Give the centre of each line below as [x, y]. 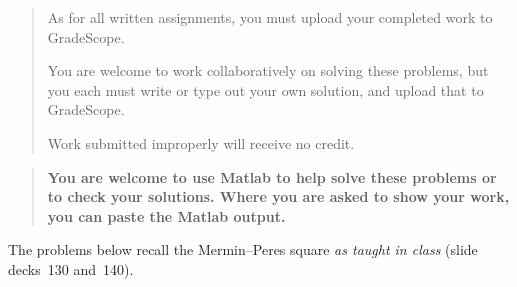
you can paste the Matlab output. [166, 215]
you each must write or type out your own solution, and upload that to [265, 89]
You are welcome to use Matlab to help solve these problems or [272, 176]
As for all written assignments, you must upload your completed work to [270, 17]
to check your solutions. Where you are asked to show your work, [278, 196]
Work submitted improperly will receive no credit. [201, 142]
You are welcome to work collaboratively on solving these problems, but [268, 70]
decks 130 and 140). [71, 268]
